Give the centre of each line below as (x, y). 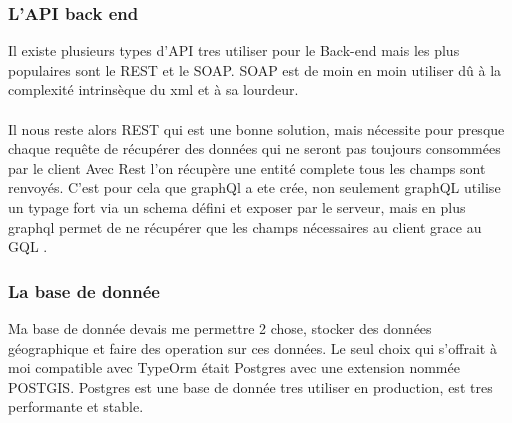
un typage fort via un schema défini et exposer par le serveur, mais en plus (237, 206)
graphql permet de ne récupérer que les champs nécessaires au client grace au (245, 226)
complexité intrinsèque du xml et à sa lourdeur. (153, 89)
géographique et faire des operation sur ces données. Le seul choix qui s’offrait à (252, 347)
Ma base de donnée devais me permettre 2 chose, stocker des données (220, 327)
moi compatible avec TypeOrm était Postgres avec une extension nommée (234, 367)
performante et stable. (76, 406)
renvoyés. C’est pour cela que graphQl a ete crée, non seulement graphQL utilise (254, 187)
